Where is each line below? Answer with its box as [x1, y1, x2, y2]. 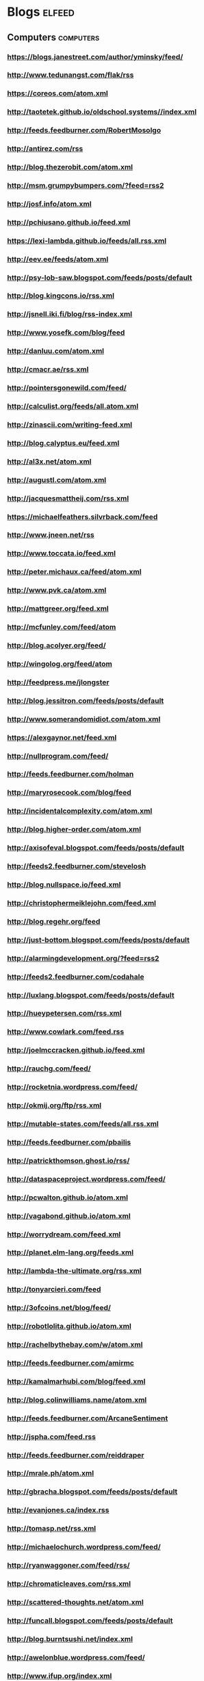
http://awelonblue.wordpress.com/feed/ [7, 1652, 145, 1662]
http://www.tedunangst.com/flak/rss [7, 70, 134, 80]
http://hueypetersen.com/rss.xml [7, 1009, 122, 1018]
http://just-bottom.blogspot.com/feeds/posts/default [7, 935, 190, 944]
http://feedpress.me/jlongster [7, 677, 110, 687]
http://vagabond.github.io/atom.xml [7, 1211, 131, 1221]
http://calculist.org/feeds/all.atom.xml [7, 402, 139, 412]
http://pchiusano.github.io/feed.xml [7, 217, 131, 227]
